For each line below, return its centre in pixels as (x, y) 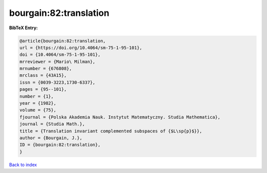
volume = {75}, (38, 110)
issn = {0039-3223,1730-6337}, (58, 82)
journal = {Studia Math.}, (52, 124)
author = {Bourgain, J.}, (51, 138)
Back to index (23, 165)
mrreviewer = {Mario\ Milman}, (58, 61)
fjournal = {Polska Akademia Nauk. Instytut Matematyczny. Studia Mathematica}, (120, 117)
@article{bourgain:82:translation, (63, 41)
